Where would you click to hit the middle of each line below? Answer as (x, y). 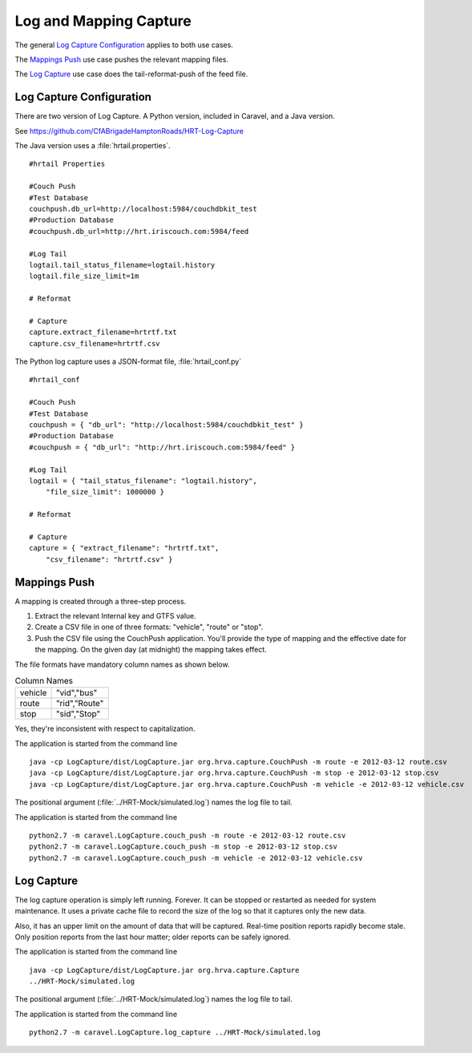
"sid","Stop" (78, 714)
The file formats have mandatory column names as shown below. (122, 664)
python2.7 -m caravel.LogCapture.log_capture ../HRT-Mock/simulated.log (175, 1033)
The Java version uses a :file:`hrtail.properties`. (93, 146)
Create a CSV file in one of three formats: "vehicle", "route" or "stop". (149, 627)
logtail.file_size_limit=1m (84, 276)
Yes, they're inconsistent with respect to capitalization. (105, 728)
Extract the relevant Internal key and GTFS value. (115, 615)
